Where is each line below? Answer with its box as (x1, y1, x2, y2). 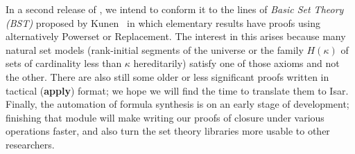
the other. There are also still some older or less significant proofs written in (6, 69, 329, 84)
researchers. (6, 137, 55, 151)
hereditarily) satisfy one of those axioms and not (133, 56, 340, 70)
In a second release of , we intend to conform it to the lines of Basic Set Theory (6, 2, 344, 16)
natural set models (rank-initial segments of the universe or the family (6, 42, 304, 57)
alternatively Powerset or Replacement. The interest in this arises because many (6, 29, 346, 44)
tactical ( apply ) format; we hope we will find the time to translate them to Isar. (6, 83, 349, 97)
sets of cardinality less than (6, 56, 122, 70)
